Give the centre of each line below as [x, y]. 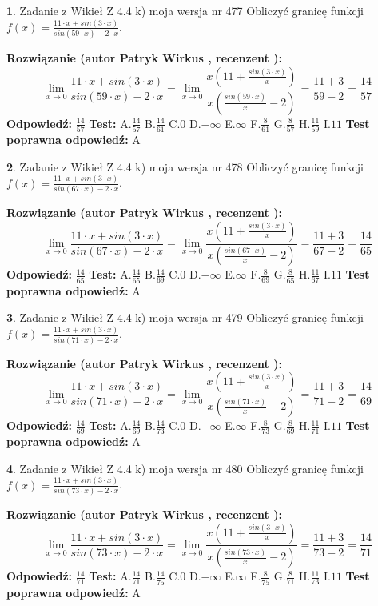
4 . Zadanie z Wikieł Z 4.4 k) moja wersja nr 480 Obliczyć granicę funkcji [185, 468]
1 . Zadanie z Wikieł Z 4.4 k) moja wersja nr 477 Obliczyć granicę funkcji [185, 10]
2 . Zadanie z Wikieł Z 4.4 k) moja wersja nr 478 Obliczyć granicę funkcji [185, 166]
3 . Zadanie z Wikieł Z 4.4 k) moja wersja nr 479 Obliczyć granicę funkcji [185, 317]
